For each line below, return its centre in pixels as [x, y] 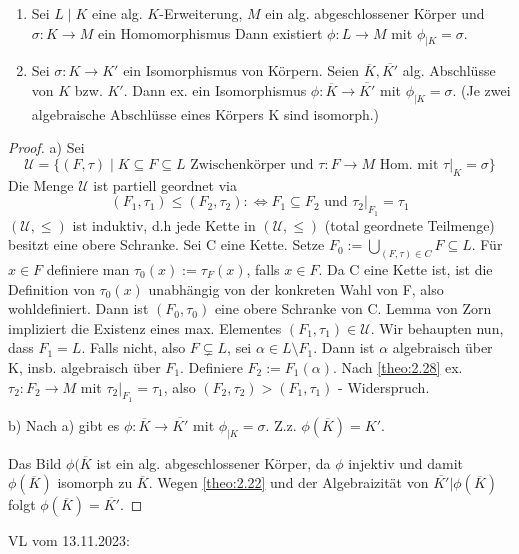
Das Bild [35, 462]
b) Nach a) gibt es [64, 424]
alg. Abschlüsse [449, 70]
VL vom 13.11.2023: [69, 540]
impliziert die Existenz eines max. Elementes [145, 327]
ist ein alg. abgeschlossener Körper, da [213, 462]
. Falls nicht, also [133, 347]
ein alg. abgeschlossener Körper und [375, 13]
